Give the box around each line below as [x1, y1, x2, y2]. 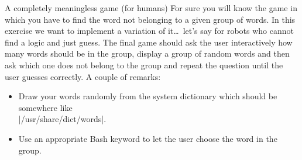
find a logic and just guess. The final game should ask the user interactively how [5, 36, 293, 48]
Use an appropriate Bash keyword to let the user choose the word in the [18, 132, 277, 144]
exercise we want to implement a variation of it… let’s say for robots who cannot [5, 25, 294, 37]
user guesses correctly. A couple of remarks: [5, 70, 161, 82]
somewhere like [18, 101, 73, 113]
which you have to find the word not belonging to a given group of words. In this [5, 13, 296, 25]
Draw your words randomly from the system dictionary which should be [18, 90, 277, 102]
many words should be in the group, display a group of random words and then [5, 47, 290, 60]
